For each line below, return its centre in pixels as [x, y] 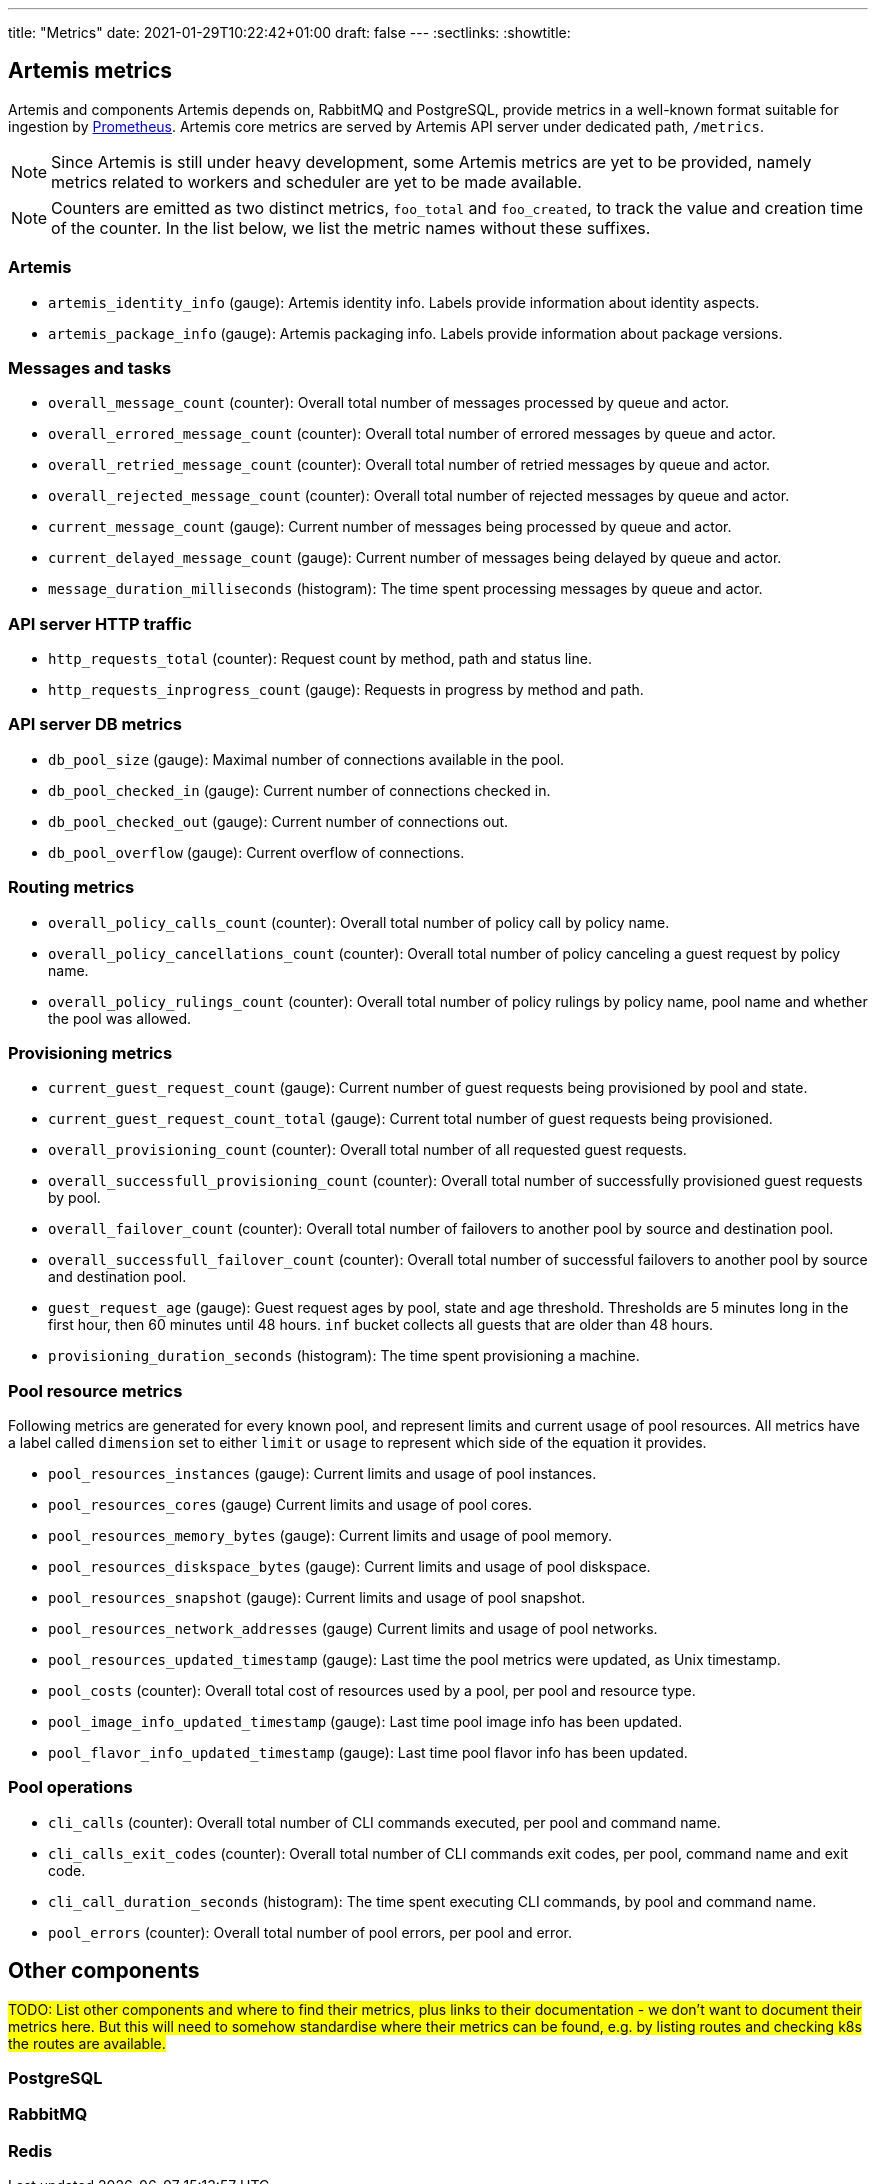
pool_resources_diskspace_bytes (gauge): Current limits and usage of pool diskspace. [349, 1567]
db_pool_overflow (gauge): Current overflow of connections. [256, 852]
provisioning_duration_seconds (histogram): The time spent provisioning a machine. [344, 1356]
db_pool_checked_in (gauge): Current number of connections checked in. [299, 790]
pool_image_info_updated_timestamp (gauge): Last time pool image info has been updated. [365, 1722]
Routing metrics [71, 887]
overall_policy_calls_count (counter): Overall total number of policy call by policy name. [359, 922]
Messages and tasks [90, 367]
